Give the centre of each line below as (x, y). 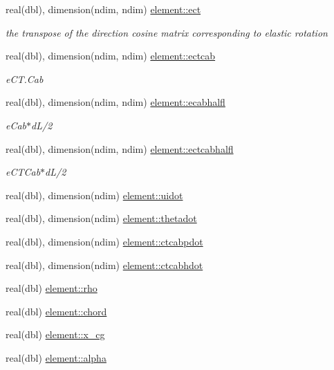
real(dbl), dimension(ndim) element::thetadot (101, 218)
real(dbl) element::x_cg (55, 334)
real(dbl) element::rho (52, 288)
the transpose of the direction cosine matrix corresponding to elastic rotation (167, 32)
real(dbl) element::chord (56, 311)
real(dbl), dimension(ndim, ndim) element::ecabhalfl (115, 102)
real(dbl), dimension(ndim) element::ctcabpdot (104, 241)
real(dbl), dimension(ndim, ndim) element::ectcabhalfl (120, 148)
